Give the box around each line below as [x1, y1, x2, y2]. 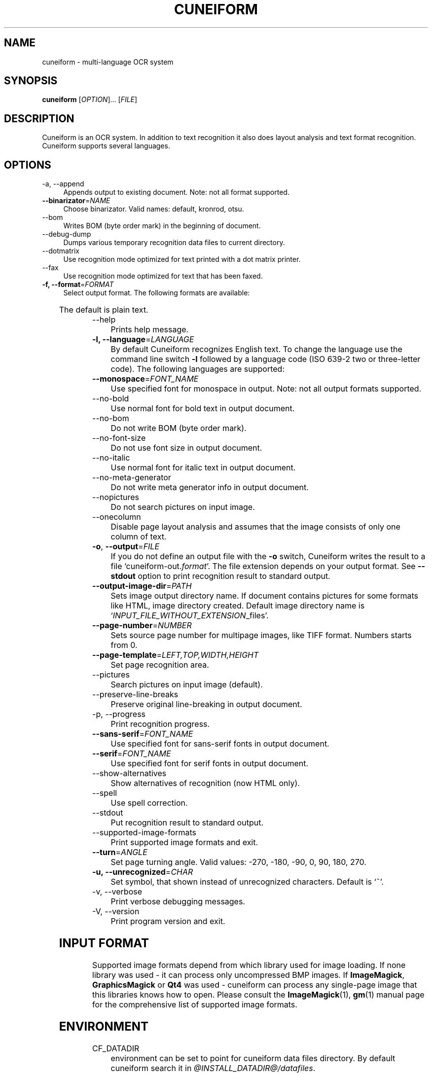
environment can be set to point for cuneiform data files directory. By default [110, 1053, 396, 1063]
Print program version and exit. [110, 916, 225, 927]
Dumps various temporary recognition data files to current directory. [63, 238, 285, 247]
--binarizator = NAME [42, 196, 110, 205]
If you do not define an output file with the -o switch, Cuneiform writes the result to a [110, 551, 426, 562]
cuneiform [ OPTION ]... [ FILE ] [42, 95, 138, 104]
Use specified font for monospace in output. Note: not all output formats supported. [110, 384, 422, 394]
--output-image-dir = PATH [92, 581, 192, 591]
